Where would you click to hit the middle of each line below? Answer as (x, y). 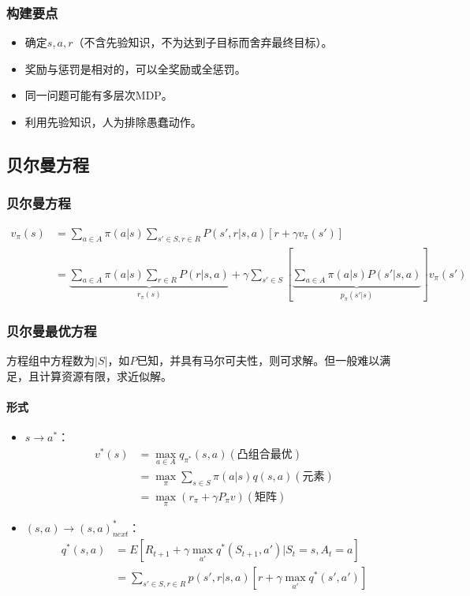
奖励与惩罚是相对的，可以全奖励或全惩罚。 (135, 68)
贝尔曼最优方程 (52, 330)
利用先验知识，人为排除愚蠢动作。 (113, 122)
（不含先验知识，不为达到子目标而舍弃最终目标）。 (203, 42)
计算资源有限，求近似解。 (105, 375)
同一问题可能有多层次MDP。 (99, 95)
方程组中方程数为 (50, 360)
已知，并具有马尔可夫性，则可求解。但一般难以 (258, 360)
